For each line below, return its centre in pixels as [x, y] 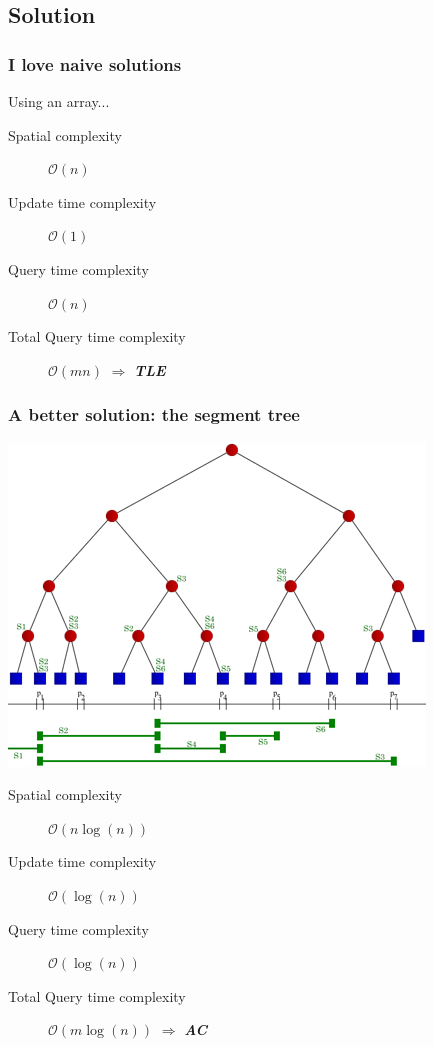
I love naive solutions [95, 63]
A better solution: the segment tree [154, 414]
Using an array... [59, 101]
